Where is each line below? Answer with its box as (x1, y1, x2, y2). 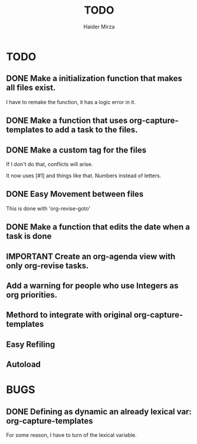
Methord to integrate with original (6, 310, 133, 320)
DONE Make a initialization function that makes (6, 73, 183, 83)
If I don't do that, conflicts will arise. (6, 160, 93, 167)
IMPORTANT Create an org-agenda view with (6, 251, 176, 261)
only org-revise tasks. (6, 261, 89, 271)
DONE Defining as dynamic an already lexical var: (6, 406, 192, 417)
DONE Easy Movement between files (6, 189, 144, 199)
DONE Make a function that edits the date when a (6, 222, 191, 232)
